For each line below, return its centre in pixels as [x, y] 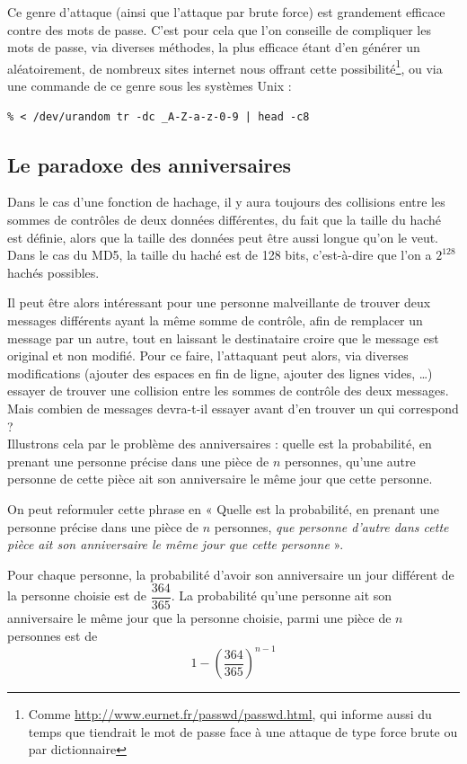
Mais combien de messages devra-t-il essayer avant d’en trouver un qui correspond [233, 408]
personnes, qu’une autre [350, 461]
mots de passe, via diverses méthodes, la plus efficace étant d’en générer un [214, 47]
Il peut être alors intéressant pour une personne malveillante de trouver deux [219, 302]
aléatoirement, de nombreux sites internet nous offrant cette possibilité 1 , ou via [225, 67]
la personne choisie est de [77, 595]
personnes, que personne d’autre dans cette [331, 526]
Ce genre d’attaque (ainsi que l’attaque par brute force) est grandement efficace [226, 12]
